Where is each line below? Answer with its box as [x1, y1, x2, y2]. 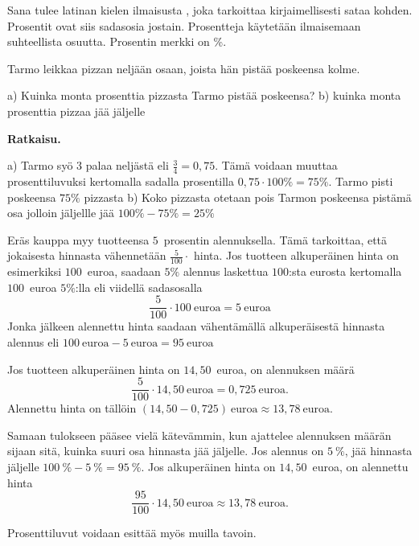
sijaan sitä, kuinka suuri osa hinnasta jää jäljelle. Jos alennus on [7, 442, 324, 459]
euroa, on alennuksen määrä [216, 360, 355, 377]
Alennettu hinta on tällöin [7, 400, 137, 417]
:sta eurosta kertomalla [289, 263, 402, 280]
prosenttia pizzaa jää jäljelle [7, 102, 146, 119]
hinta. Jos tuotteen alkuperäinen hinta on [194, 247, 399, 264]
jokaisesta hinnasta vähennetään [7, 247, 166, 264]
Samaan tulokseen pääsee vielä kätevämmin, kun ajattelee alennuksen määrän [7, 426, 392, 443]
